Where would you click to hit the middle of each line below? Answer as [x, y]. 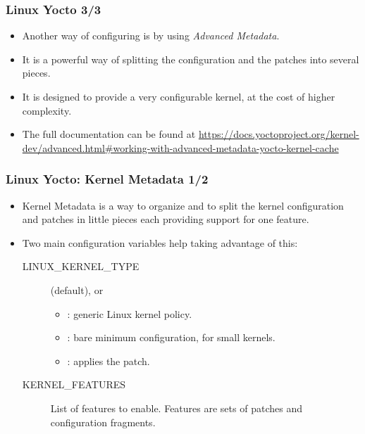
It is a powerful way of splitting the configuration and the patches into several [191, 59]
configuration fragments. [103, 422]
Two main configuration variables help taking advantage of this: [160, 242]
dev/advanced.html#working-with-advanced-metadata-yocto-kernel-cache [180, 147]
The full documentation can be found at [109, 134]
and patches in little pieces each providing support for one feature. [166, 219]
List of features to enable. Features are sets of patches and [176, 408]
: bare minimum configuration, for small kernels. [171, 337]
